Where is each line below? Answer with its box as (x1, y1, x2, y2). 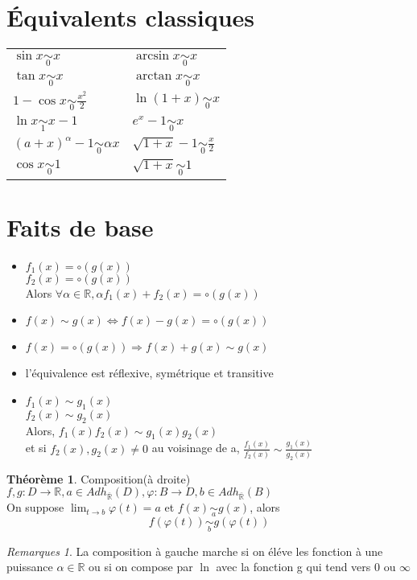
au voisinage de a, (151, 439, 240, 456)
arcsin (136, 49, 170, 63)
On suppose (6, 499, 64, 516)
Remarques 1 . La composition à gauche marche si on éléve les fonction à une (6, 542, 383, 559)
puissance (6, 558, 53, 575)
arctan (136, 68, 172, 82)
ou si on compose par (89, 558, 193, 575)
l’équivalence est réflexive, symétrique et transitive (25, 364, 274, 381)
